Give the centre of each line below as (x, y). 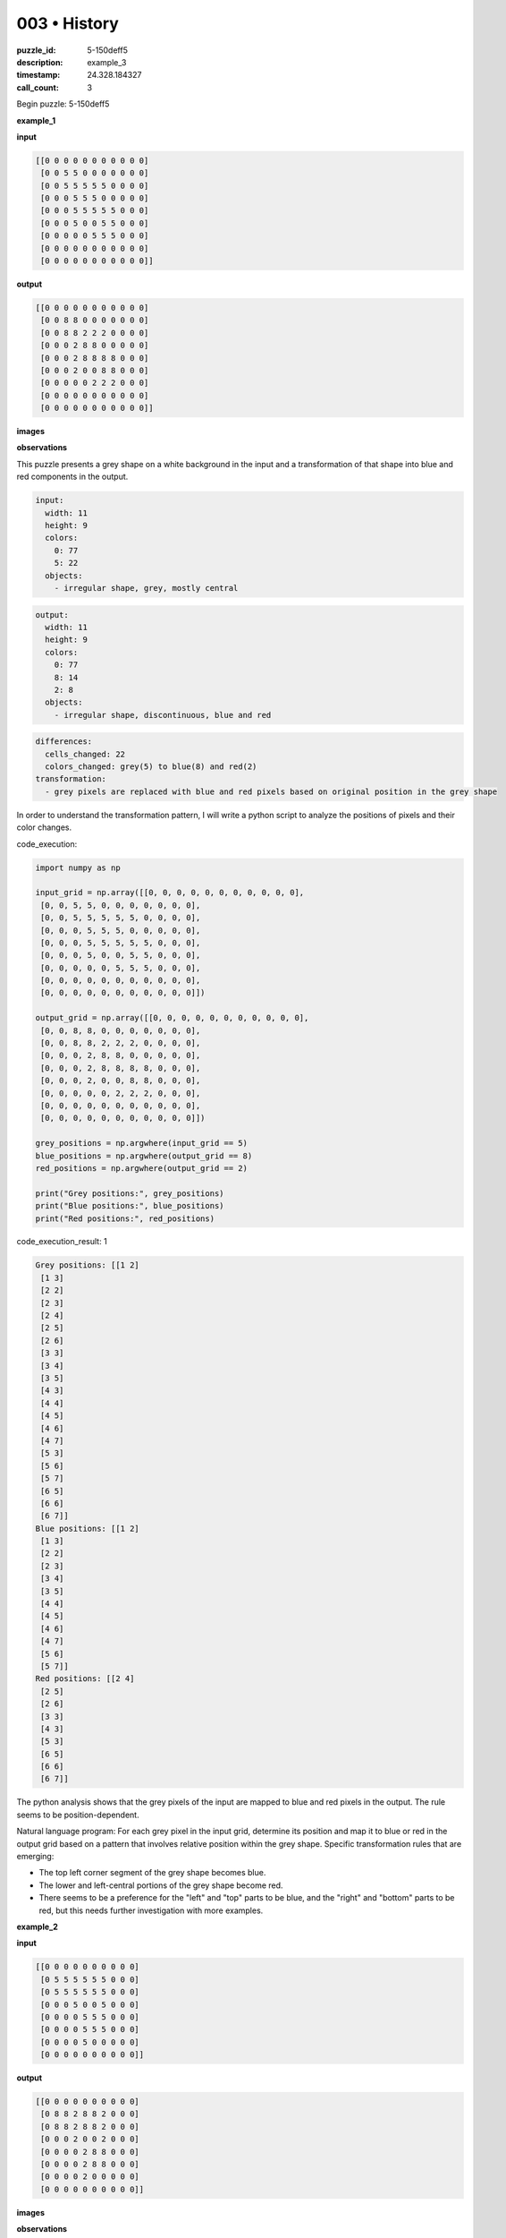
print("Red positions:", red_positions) (125, 1218)
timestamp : (38, 75)
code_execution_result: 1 (62, 1242)
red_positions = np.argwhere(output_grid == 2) (141, 1168)
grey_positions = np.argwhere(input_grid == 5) (141, 1143)
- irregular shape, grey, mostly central (146, 588)
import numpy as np (78, 867)
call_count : (38, 87)
